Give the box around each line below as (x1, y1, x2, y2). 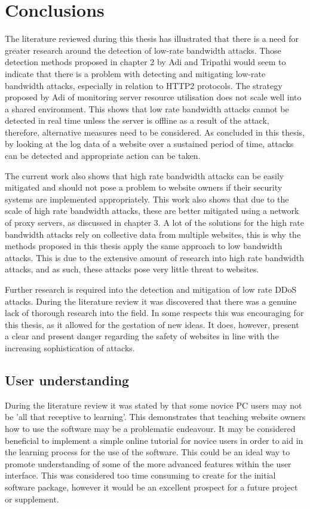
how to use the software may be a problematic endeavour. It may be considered (5, 422, 296, 434)
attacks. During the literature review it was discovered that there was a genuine (5, 295, 297, 307)
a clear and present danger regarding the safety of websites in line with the (5, 330, 279, 342)
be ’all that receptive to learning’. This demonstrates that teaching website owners (5, 410, 306, 423)
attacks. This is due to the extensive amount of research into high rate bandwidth (5, 251, 304, 263)
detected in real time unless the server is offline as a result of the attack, (5, 114, 269, 127)
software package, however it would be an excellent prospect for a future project (5, 480, 298, 493)
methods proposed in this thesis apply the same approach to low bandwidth (5, 240, 283, 252)
